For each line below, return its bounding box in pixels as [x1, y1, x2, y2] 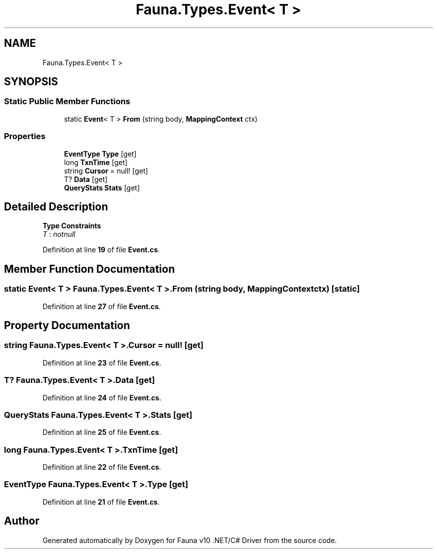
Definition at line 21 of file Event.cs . [42, 497, 160, 506]
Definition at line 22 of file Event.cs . [42, 463, 161, 472]
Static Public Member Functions [4, 96, 131, 107]
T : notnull [42, 230, 75, 239]
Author [4, 515, 39, 528]
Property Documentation [4, 319, 130, 332]
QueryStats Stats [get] [64, 183, 140, 192]
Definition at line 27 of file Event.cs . [42, 302, 161, 311]
